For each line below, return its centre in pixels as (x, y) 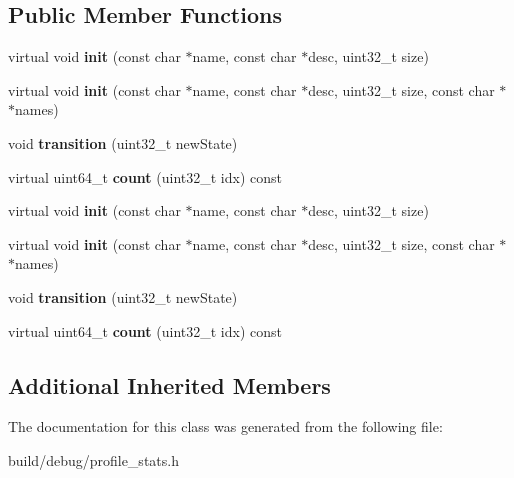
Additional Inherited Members (169, 384)
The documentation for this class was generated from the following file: (225, 426)
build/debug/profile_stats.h (93, 459)
